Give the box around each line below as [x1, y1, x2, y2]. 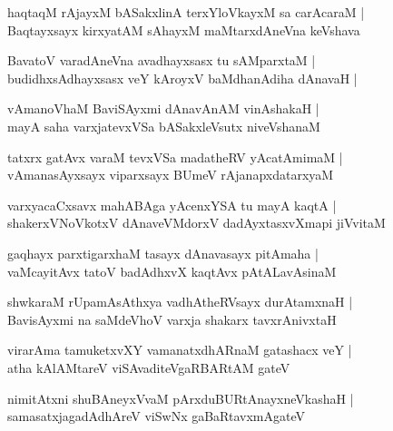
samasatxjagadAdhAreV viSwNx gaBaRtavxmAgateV [7, 407, 306, 426]
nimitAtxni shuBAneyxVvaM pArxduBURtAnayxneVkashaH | [7, 388, 354, 407]
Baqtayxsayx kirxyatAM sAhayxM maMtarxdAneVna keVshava [7, 20, 360, 39]
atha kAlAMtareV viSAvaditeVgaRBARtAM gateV [7, 358, 290, 377]
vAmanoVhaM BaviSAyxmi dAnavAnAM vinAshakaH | [7, 99, 319, 118]
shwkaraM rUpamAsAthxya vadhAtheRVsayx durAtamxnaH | [7, 292, 353, 311]
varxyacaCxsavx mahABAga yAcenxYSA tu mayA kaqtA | [7, 195, 337, 214]
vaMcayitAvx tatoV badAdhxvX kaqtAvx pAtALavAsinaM [7, 261, 337, 280]
